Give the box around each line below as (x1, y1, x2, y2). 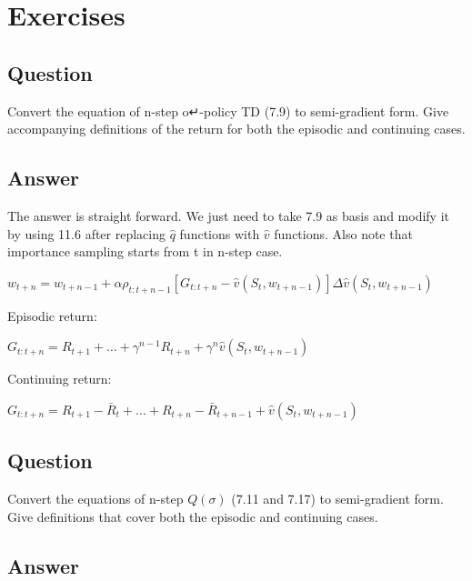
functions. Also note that (274, 224, 413, 243)
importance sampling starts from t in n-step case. (7, 242, 283, 261)
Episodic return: (7, 306, 97, 325)
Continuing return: (7, 369, 112, 388)
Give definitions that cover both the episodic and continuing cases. (7, 506, 378, 526)
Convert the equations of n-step (7, 488, 184, 507)
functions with (179, 224, 260, 243)
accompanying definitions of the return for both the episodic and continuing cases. (7, 119, 466, 138)
